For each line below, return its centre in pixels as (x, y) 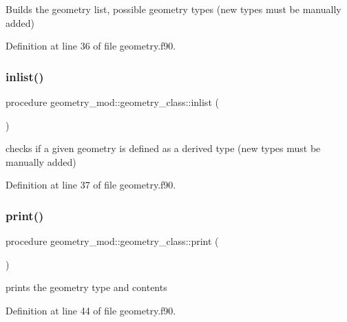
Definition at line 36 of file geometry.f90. (91, 46)
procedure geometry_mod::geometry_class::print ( (112, 241)
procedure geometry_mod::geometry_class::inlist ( (112, 102)
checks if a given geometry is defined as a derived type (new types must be (163, 148)
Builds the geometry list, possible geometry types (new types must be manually (173, 9)
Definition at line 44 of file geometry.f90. (91, 310)
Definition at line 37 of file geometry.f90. (91, 185)
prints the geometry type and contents (86, 287)
